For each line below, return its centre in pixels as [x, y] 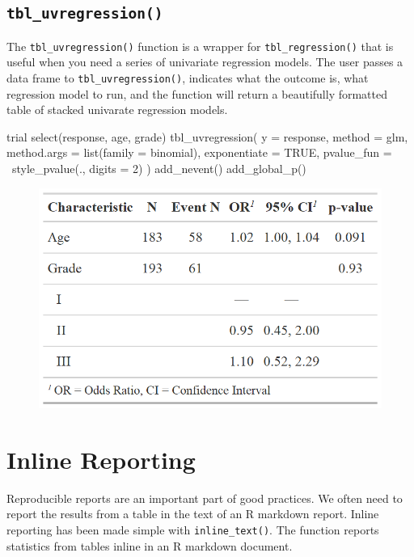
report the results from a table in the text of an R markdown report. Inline [193, 514]
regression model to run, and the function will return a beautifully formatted [197, 93]
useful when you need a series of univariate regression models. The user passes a [205, 62]
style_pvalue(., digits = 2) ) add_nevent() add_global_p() [159, 169]
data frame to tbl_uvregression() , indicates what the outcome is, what [188, 78]
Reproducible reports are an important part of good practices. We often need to [205, 498]
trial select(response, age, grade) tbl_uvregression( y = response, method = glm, [207, 136]
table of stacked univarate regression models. [117, 110]
